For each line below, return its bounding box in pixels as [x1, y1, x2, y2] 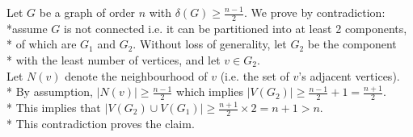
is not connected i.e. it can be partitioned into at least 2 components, [64, 19, 407, 36]
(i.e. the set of [220, 67, 289, 84]
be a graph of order [39, 4, 136, 20]
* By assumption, [6, 83, 93, 100]
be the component [307, 35, 397, 52]
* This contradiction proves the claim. [6, 114, 195, 131]
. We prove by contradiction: [243, 4, 386, 20]
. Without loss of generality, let [133, 35, 287, 52]
